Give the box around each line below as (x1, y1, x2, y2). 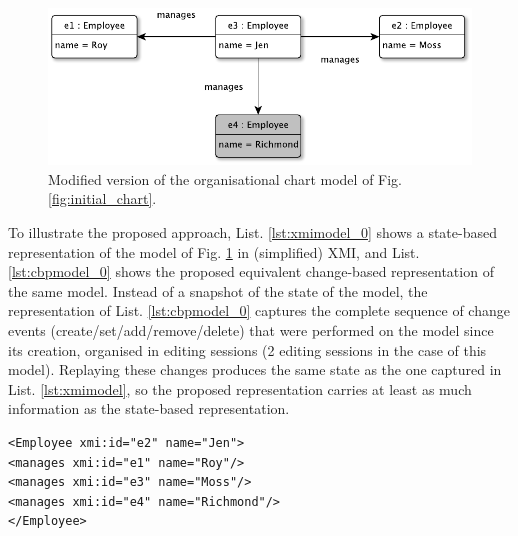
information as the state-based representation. (8, 398, 290, 419)
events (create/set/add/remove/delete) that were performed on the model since (8, 319, 494, 340)
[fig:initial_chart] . (48, 188, 157, 209)
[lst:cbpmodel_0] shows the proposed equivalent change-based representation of (8, 261, 494, 282)
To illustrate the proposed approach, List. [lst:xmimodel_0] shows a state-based (8, 222, 497, 243)
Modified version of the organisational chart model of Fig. (48, 168, 403, 189)
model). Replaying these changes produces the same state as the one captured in (8, 359, 502, 380)
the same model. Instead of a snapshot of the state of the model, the (8, 280, 428, 301)
